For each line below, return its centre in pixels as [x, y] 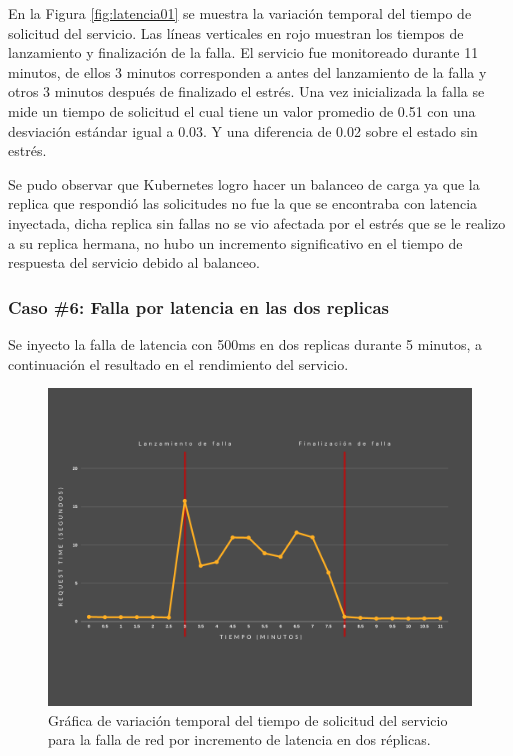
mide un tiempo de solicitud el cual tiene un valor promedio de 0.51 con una [242, 110]
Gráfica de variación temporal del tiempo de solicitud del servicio [248, 719]
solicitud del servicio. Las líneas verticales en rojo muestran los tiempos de [236, 32]
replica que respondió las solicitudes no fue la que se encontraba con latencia [243, 203]
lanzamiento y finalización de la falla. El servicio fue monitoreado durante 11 [243, 52]
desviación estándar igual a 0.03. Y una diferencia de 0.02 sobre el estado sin [243, 130]
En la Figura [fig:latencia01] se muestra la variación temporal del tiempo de [240, 13]
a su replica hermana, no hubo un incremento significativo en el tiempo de [235, 242]
